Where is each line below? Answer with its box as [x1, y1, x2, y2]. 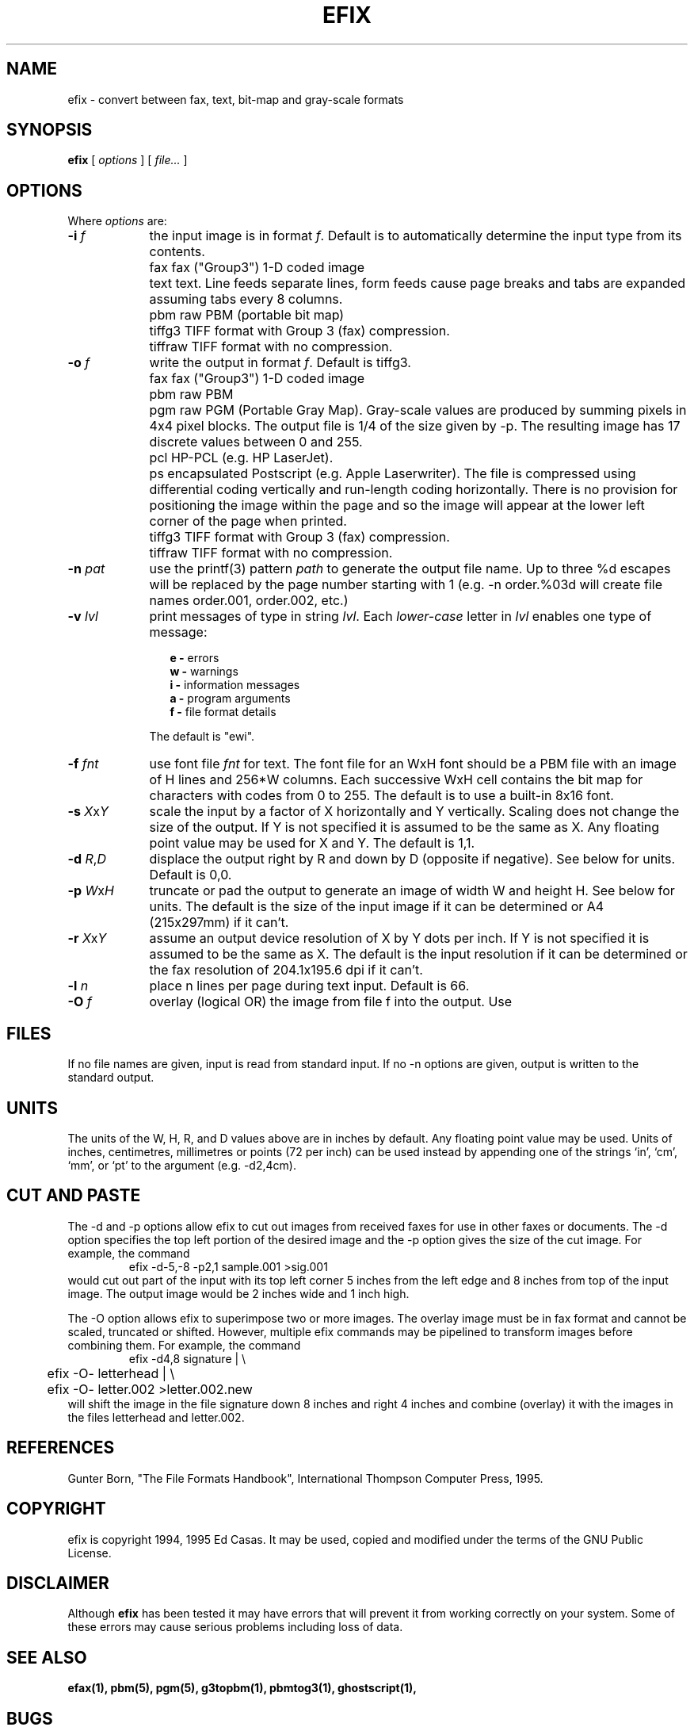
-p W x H [67, 883, 114, 899]
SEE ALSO [6, 1647, 87, 1668]
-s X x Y [67, 803, 109, 820]
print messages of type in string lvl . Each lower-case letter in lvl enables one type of [149, 608, 652, 625]
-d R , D [67, 851, 106, 867]
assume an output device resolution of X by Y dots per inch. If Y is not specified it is [149, 930, 650, 947]
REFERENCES [6, 1438, 115, 1458]
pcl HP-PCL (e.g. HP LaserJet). [149, 450, 334, 466]
